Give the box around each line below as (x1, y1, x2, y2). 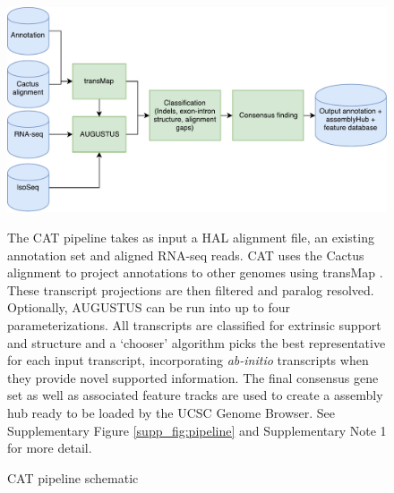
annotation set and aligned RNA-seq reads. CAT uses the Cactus (7, 245, 364, 264)
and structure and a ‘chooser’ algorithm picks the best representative (7, 333, 386, 352)
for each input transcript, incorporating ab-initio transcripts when (7, 351, 369, 370)
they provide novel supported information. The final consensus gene (7, 368, 379, 387)
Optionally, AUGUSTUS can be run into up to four (7, 298, 291, 317)
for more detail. (7, 438, 92, 457)
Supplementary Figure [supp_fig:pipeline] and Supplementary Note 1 (7, 421, 387, 439)
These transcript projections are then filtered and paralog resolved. (7, 280, 374, 299)
